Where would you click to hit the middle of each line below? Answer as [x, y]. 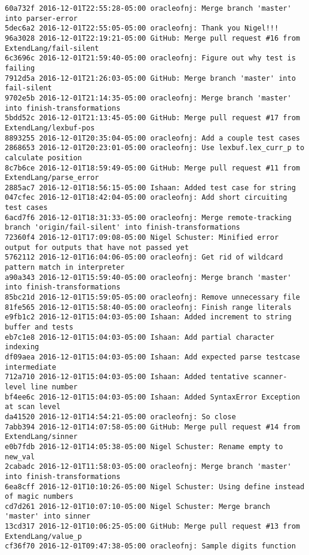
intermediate [30, 367]
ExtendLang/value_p [43, 536]
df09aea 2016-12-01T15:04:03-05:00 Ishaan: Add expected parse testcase [152, 357]
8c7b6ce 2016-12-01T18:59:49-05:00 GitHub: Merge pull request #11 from [152, 168]
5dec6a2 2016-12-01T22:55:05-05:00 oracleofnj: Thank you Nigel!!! [142, 28]
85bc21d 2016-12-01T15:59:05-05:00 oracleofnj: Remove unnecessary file [152, 298]
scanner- [270, 377]
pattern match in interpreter [65, 268]
